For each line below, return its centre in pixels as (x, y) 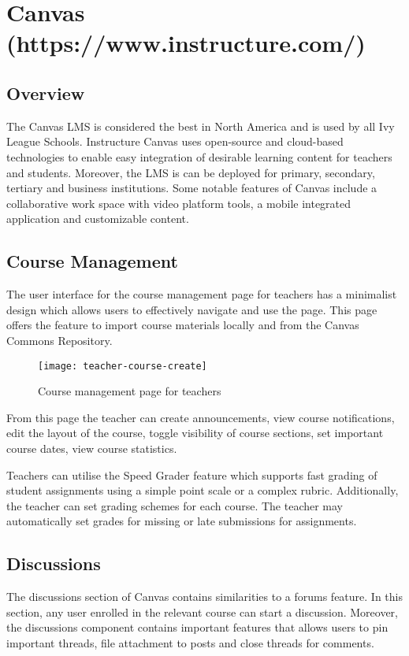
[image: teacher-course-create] (123, 366)
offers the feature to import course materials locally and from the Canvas (183, 325)
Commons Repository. (59, 340)
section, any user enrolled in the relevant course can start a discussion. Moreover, (202, 612)
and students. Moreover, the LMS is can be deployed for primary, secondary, (191, 172)
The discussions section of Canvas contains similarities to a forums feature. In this (204, 597)
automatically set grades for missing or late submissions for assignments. (182, 521)
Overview (46, 93)
